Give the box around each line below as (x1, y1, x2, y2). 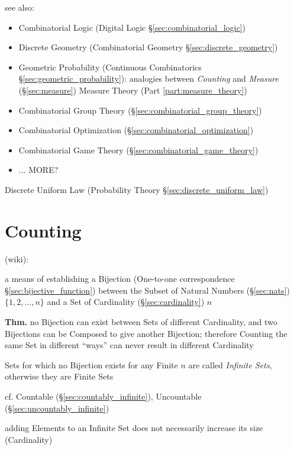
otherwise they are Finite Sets (5, 370, 114, 382)
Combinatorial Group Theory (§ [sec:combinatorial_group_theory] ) (18, 104, 262, 116)
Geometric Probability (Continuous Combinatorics (18, 60, 202, 73)
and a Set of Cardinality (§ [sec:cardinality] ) (47, 295, 205, 308)
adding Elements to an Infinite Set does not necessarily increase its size (5, 422, 263, 434)
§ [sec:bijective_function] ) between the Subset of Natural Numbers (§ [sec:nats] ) (5, 284, 290, 296)
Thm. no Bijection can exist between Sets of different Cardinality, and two (5, 316, 277, 328)
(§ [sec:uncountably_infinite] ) (5, 401, 109, 414)
